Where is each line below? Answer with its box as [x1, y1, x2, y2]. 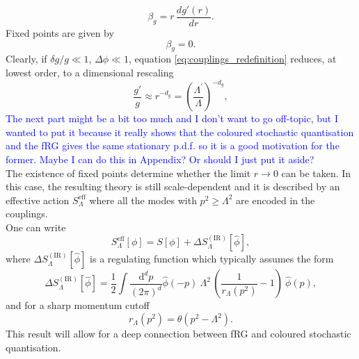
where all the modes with [89, 192, 197, 207]
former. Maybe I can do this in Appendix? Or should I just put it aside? [6, 151, 314, 166]
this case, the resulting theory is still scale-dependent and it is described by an [6, 179, 340, 194]
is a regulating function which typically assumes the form [90, 251, 334, 266]
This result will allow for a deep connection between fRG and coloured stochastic [6, 326, 351, 341]
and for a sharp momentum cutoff [6, 298, 150, 312]
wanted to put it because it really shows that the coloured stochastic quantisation [6, 124, 354, 139]
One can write [6, 219, 66, 234]
